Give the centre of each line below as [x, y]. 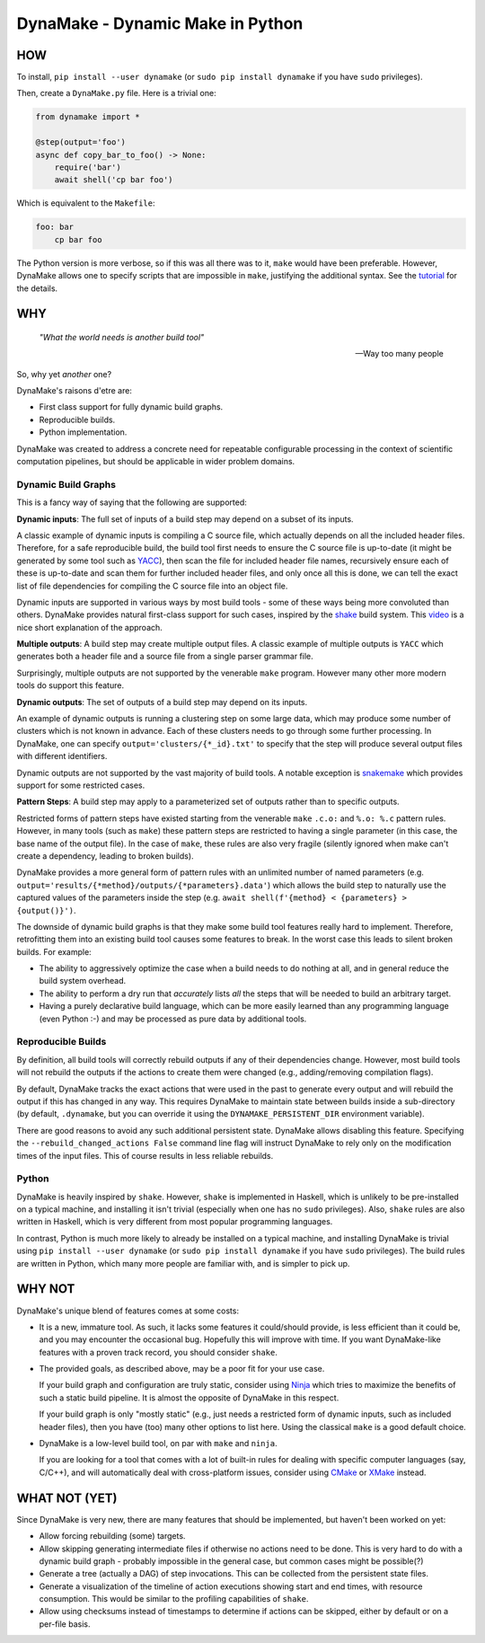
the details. [37, 288]
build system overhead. [83, 981]
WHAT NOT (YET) [67, 1498]
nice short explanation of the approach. [90, 627]
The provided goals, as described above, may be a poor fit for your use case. [182, 1369]
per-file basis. [65, 1624]
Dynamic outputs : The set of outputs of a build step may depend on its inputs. [162, 702]
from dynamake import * [88, 117]
